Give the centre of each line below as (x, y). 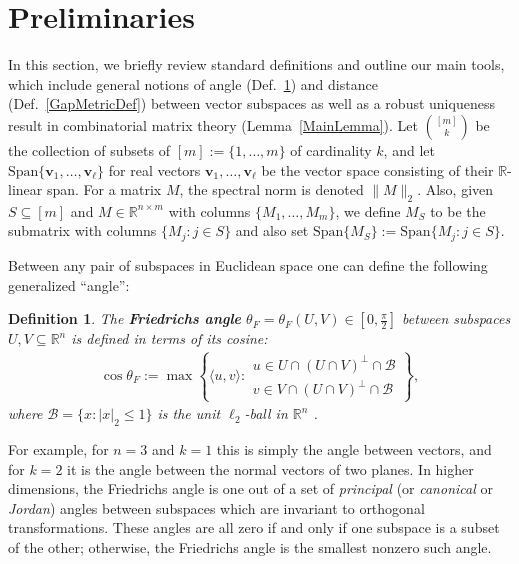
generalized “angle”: (69, 284)
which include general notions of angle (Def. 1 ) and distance (193, 83)
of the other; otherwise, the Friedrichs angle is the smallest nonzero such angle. (250, 547)
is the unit (189, 413)
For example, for (58, 449)
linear (25, 189)
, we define (368, 210)
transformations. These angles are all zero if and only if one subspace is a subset (254, 527)
